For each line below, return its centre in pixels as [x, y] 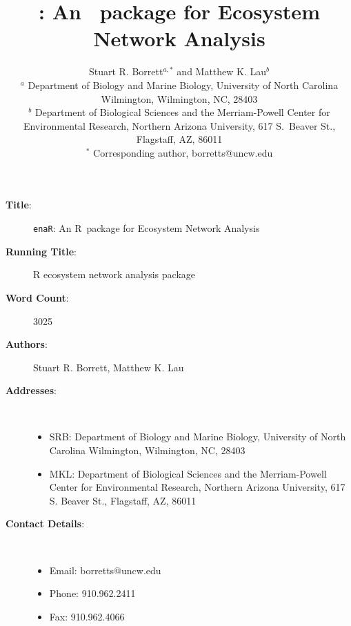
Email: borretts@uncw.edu [105, 570]
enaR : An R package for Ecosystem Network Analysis [147, 228]
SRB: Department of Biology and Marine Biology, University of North [198, 437]
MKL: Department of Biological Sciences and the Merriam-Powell [188, 473]
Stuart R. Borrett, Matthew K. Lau [109, 367]
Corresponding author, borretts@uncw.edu [183, 152]
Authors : [27, 344]
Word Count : [37, 297]
